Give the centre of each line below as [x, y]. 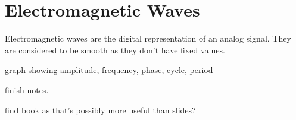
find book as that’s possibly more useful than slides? [100, 110]
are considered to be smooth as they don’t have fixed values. [115, 50]
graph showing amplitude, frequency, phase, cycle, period [109, 70]
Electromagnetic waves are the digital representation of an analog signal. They [148, 38]
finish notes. [27, 89]
